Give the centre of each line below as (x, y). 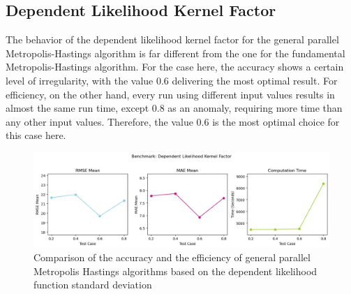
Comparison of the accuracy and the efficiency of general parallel (172, 257)
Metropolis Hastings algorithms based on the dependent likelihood (175, 271)
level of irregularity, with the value (80, 80)
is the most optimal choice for (276, 121)
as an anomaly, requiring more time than (255, 108)
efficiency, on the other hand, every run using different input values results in (170, 94)
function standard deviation (93, 285)
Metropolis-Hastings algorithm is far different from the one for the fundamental (175, 53)
